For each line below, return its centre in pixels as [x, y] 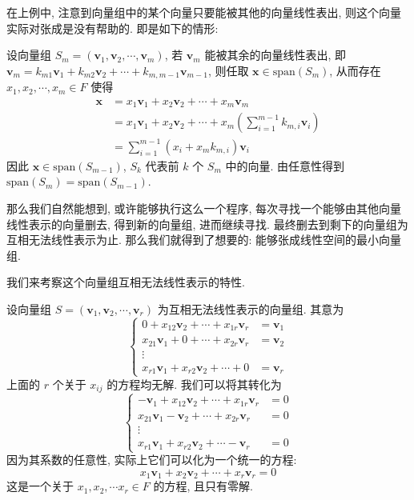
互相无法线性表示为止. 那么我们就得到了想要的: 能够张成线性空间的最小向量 [204, 240]
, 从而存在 [355, 70]
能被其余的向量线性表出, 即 [275, 55]
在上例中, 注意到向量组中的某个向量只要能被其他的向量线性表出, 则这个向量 [204, 12]
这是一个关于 [40, 486]
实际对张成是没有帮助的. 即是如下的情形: [113, 28]
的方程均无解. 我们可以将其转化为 [194, 384]
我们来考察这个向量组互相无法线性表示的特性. [126, 282]
